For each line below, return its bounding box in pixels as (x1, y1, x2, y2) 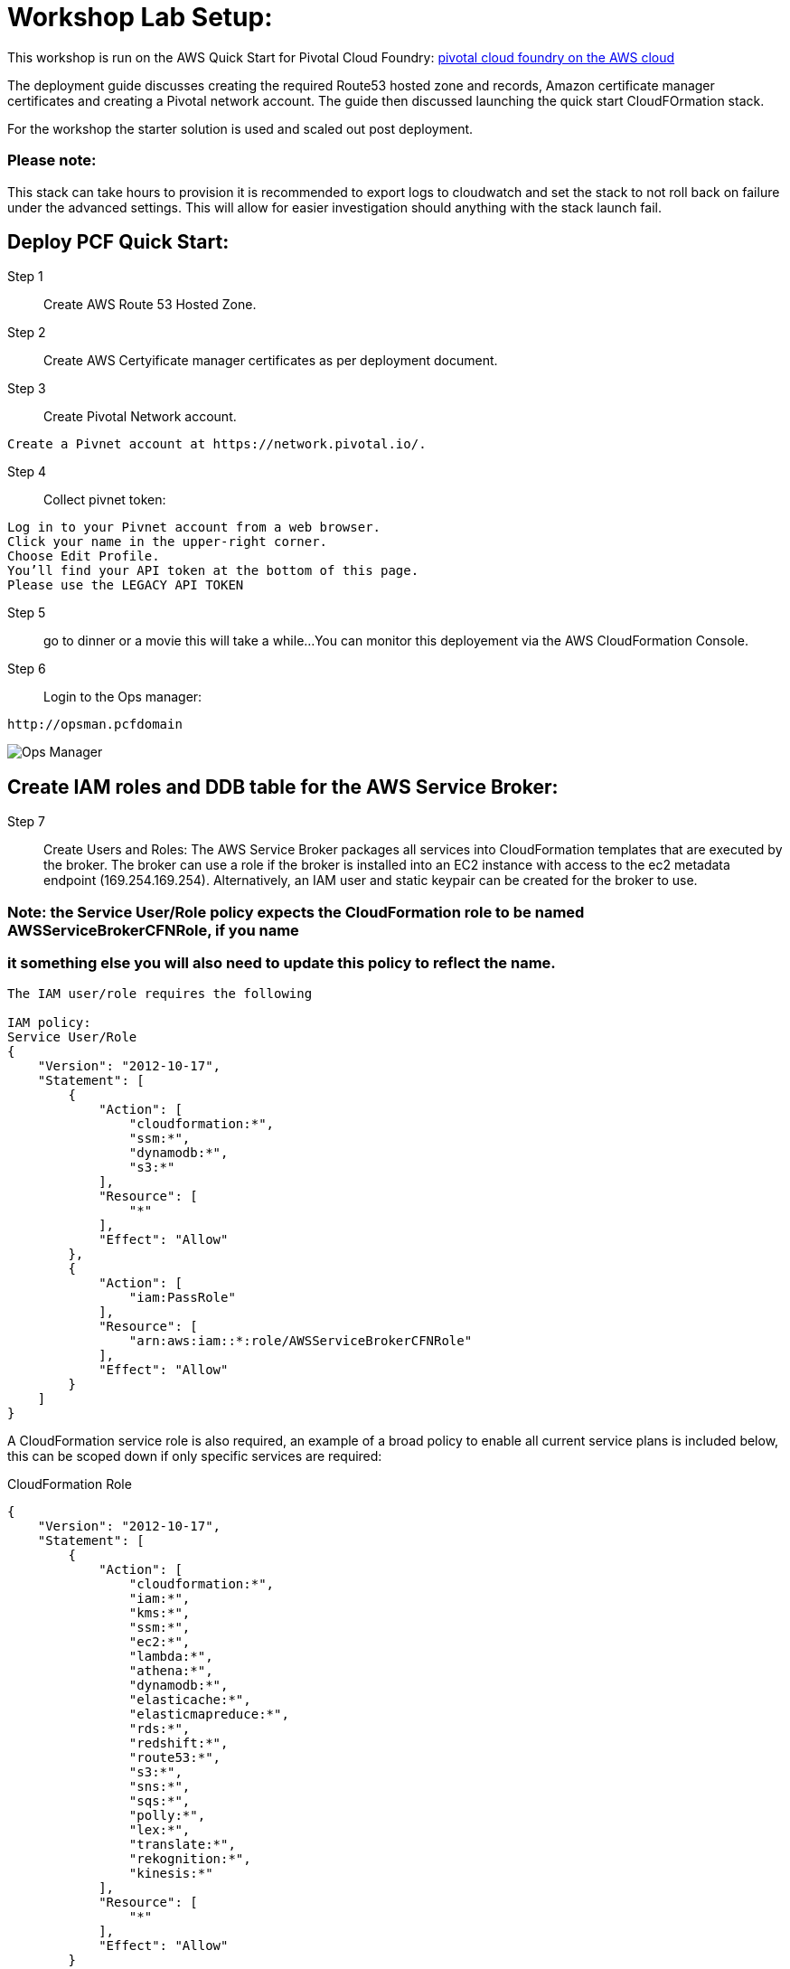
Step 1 (7, 268, 43, 285)
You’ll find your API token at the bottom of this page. (7, 563, 419, 579)
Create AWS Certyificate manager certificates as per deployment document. (43, 353, 498, 369)
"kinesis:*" (128, 1866, 213, 1881)
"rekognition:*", (128, 1851, 251, 1867)
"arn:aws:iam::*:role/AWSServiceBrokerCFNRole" (128, 1333, 473, 1349)
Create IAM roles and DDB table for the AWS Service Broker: (7, 775, 559, 798)
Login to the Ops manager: (43, 689, 202, 705)
